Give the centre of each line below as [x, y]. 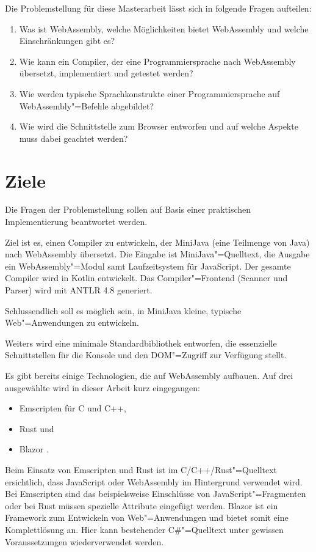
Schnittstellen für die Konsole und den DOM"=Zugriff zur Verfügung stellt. [146, 355]
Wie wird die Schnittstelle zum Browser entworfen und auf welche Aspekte [159, 126]
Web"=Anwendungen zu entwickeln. [72, 322]
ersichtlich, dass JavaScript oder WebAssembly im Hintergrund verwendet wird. [154, 481]
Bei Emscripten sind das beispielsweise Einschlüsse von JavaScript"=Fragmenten [156, 494]
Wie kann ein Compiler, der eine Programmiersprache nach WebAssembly [157, 61]
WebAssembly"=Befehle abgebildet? [87, 105]
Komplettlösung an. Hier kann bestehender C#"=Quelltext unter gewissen [144, 529]
